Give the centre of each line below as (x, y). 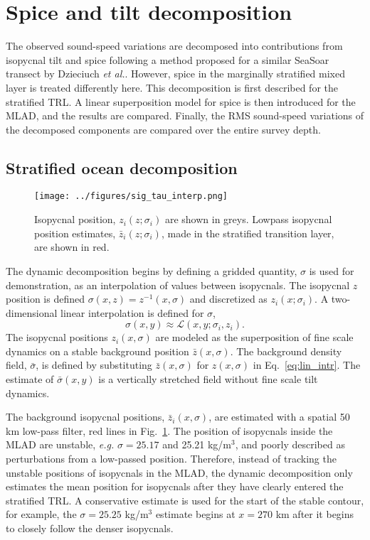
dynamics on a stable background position (97, 351)
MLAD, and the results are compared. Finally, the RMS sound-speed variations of (185, 115)
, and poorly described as (290, 444)
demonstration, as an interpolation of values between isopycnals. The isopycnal (178, 285)
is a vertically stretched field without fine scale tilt (208, 379)
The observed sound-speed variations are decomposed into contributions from (174, 46)
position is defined (46, 299)
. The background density (286, 351)
